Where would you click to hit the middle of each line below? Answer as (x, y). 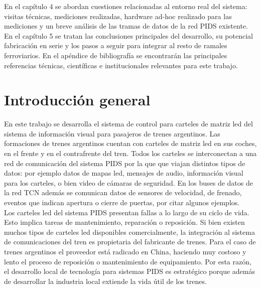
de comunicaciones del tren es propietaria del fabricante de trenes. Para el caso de (130, 242)
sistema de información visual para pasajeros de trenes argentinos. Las (112, 133)
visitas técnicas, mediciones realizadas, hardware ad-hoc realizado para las (118, 16)
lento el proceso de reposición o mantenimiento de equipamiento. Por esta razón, (128, 261)
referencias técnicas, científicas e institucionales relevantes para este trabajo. (121, 65)
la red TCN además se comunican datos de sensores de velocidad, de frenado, (123, 192)
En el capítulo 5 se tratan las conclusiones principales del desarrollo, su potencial (128, 35)
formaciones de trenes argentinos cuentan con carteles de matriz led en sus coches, (130, 143)
